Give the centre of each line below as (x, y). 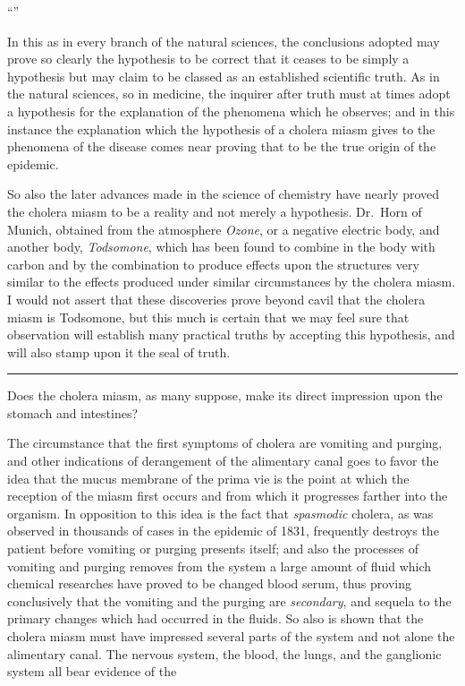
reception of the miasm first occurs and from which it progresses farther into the (228, 496)
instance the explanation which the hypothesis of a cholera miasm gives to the (221, 129)
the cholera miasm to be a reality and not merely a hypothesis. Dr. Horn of (215, 211)
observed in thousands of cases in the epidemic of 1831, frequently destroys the (223, 531)
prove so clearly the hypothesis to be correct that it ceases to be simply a (208, 59)
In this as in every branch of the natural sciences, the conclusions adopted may (224, 41)
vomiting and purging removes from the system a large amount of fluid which (220, 566)
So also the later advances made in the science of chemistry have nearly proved (224, 194)
